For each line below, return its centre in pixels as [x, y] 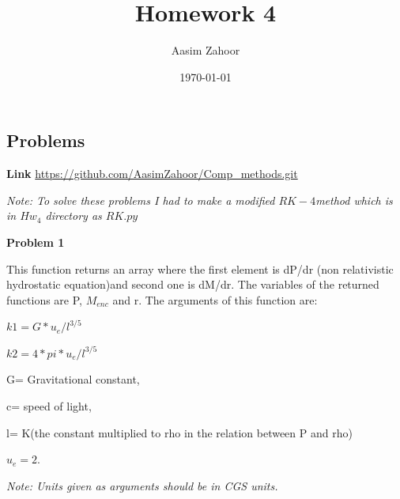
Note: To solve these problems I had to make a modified [141, 200]
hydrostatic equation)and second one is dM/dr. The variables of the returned [193, 284]
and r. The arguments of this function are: [215, 299]
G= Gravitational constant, [73, 379]
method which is [354, 200]
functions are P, [44, 299]
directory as [74, 215]
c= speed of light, [49, 406]
